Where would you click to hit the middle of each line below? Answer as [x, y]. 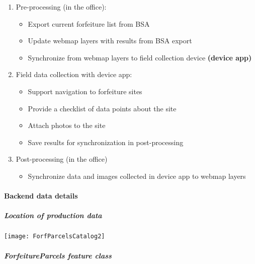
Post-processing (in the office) [62, 159]
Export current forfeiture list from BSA [89, 23]
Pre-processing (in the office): [61, 7]
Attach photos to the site [67, 125]
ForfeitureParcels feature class [58, 255]
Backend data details [41, 196]
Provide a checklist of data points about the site [102, 108]
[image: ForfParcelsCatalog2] [55, 237]
